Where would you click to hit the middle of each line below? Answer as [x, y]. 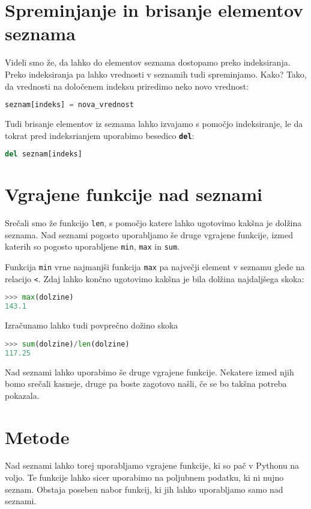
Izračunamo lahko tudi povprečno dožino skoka [92, 325]
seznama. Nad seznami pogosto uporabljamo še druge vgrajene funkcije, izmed [149, 234]
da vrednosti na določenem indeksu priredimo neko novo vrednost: [127, 86]
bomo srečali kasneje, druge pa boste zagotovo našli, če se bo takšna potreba [146, 384]
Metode [37, 437]
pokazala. [22, 395]
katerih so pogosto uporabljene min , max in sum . [92, 246]
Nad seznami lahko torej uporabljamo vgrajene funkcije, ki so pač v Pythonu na [152, 465]
